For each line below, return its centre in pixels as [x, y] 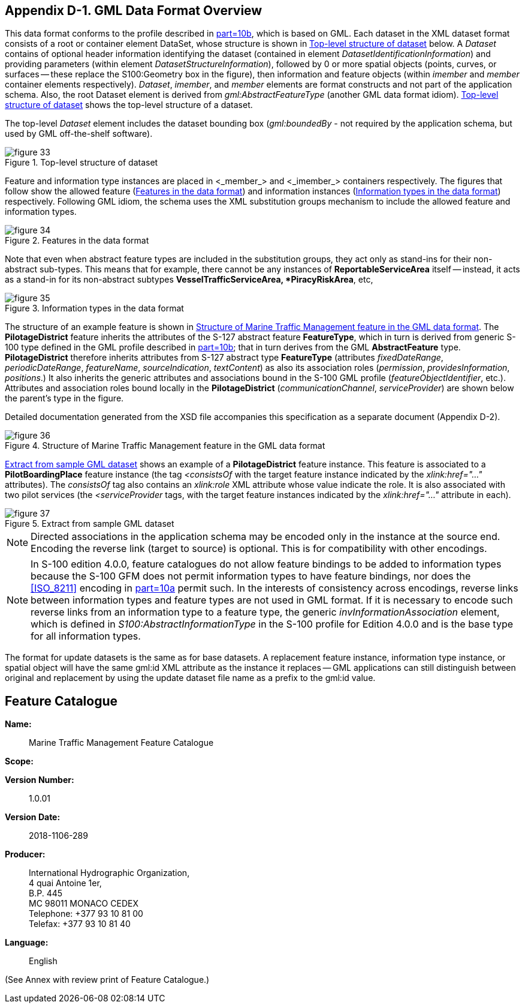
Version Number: [40, 780]
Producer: [25, 854]
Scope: [19, 761]
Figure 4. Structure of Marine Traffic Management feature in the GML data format [165, 446]
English [43, 961]
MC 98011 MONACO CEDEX [84, 904]
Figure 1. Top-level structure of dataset [82, 163]
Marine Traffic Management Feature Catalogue [121, 743]
